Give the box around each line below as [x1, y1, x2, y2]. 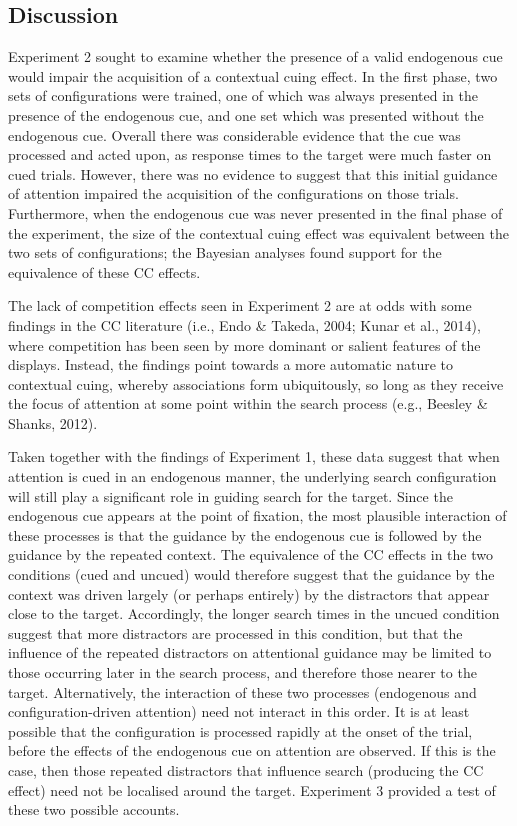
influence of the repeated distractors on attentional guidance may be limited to [8, 642, 492, 663]
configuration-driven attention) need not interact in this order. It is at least [8, 701, 470, 722]
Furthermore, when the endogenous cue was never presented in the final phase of [8, 202, 503, 223]
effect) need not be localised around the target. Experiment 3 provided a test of [8, 779, 496, 800]
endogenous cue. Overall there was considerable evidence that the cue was [8, 124, 461, 145]
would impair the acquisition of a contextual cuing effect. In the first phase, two [8, 65, 498, 86]
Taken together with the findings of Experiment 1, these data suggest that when [8, 446, 500, 467]
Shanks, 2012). [8, 412, 98, 433]
